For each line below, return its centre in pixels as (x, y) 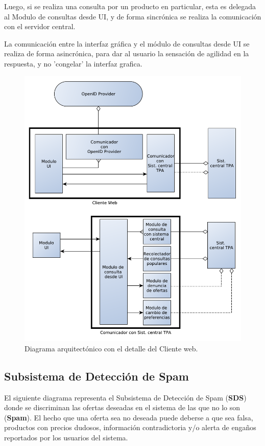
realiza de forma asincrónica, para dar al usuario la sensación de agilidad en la (127, 53)
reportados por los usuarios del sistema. (66, 438)
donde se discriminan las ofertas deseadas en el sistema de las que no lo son (122, 407)
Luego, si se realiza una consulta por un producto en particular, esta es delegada (130, 6)
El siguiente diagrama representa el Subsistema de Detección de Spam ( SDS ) (125, 397)
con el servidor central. (40, 26)
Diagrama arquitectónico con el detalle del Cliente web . (111, 348)
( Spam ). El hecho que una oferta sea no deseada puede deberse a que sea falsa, (129, 417)
